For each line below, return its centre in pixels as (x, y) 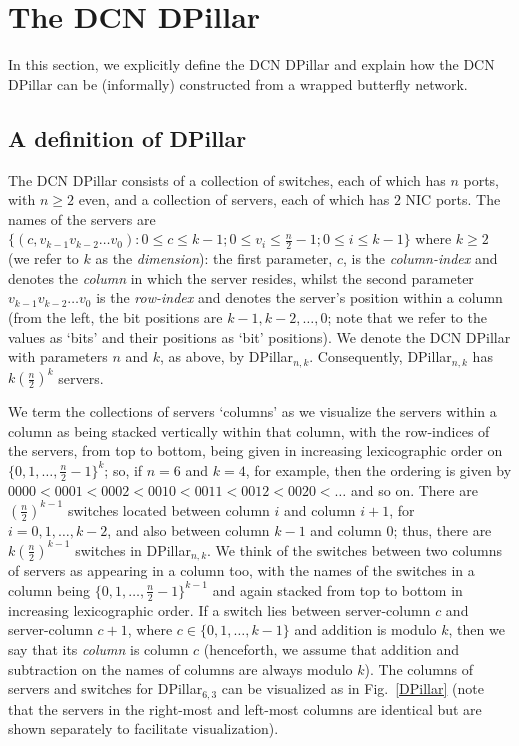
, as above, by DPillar (226, 356)
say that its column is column (98, 648)
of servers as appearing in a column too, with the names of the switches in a (241, 570)
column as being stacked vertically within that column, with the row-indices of (249, 430)
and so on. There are (414, 489)
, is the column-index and (420, 258)
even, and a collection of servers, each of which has (234, 199)
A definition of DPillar (127, 137)
